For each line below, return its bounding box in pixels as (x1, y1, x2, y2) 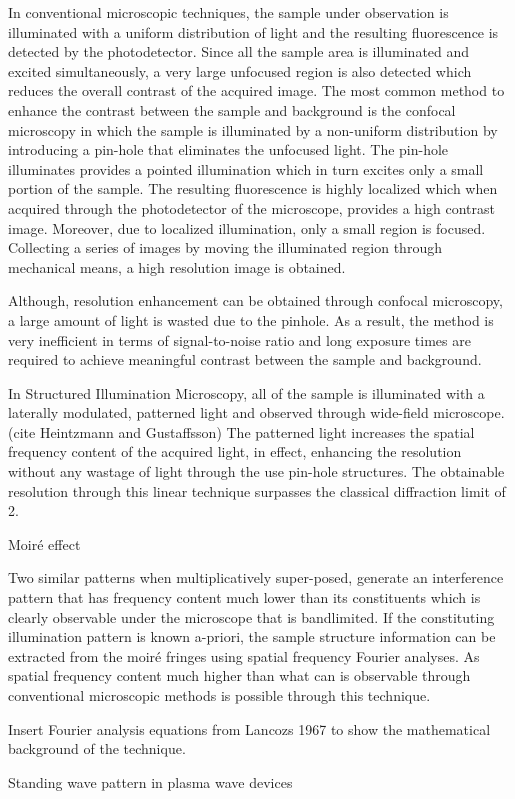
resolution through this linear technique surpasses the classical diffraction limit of (8, 480, 506, 501)
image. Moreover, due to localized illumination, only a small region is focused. (8, 217, 486, 238)
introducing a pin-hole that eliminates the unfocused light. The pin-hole (8, 139, 449, 160)
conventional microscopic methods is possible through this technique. (8, 685, 431, 705)
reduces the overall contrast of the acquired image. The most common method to (8, 80, 505, 101)
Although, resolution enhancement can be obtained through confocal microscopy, (8, 290, 503, 311)
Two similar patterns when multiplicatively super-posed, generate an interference (8, 567, 504, 588)
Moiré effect (8, 533, 81, 554)
